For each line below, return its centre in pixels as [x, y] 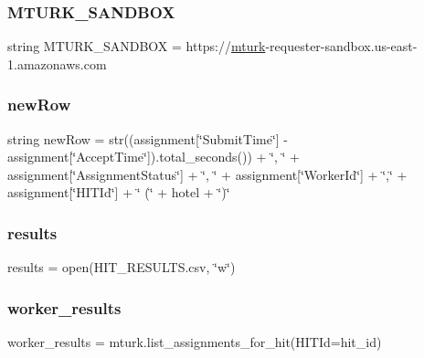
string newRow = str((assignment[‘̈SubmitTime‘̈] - [148, 138]
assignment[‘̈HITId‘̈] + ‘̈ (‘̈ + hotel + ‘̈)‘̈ [119, 192]
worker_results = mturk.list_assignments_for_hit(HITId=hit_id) [195, 342]
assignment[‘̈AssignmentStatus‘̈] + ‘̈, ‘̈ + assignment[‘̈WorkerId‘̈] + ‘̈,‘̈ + [207, 174]
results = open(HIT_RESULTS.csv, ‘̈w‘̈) [122, 267]
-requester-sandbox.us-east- [341, 46]
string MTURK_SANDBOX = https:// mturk [137, 46]
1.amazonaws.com [57, 63]
